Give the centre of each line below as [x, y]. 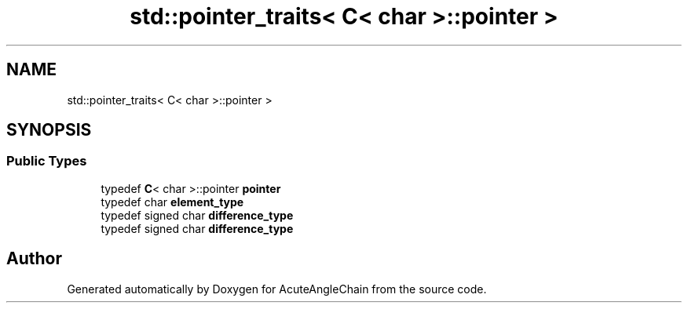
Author [34, 259]
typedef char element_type [172, 202]
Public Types [47, 161]
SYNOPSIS [49, 130]
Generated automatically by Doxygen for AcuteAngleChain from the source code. [277, 289]
